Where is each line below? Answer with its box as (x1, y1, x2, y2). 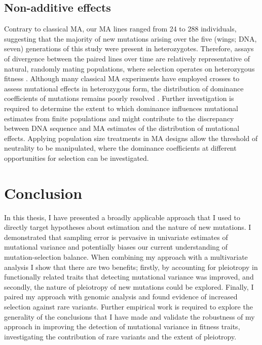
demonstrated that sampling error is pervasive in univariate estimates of (4, 231, 228, 242)
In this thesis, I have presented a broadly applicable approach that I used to (4, 212, 241, 222)
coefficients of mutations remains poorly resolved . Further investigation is (4, 93, 234, 103)
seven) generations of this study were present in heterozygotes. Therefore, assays (4, 43, 254, 54)
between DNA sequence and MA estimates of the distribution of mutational (4, 123, 240, 133)
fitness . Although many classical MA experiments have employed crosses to (4, 73, 240, 84)
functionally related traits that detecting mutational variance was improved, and (4, 271, 254, 282)
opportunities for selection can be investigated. (4, 152, 149, 163)
